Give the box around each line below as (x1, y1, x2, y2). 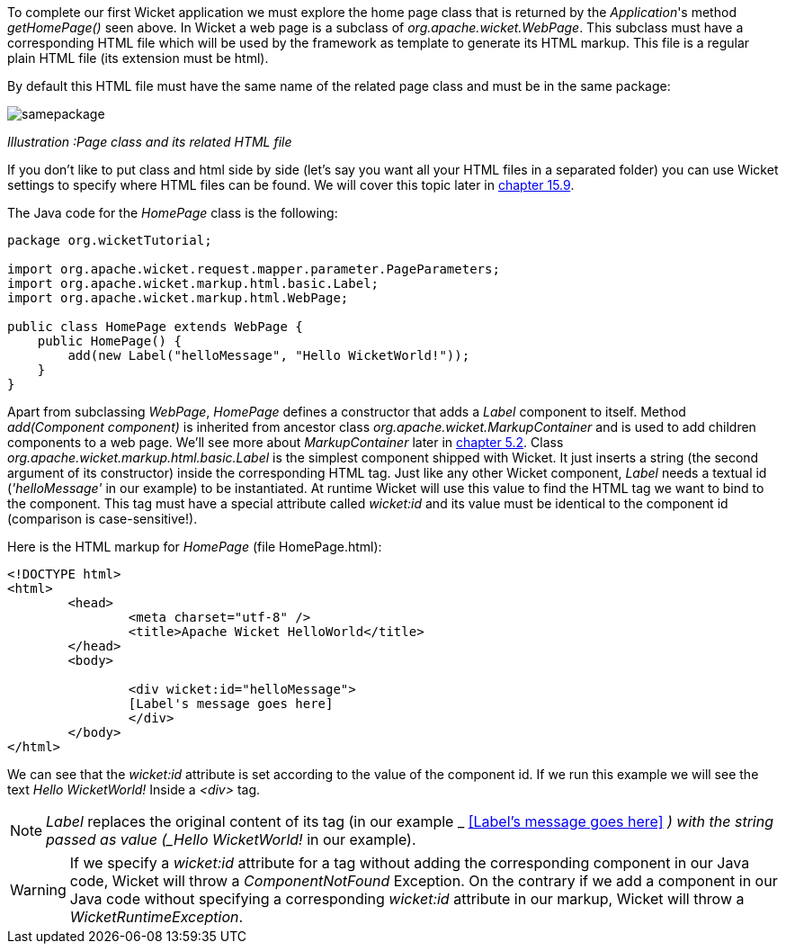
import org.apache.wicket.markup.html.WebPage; (7, 291, 349, 305)
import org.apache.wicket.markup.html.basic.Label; (7, 276, 380, 291)
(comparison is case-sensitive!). (7, 511, 198, 526)
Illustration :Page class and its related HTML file (7, 134, 292, 149)
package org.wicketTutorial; (7, 233, 212, 247)
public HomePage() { (37, 334, 182, 348)
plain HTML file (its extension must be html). (7, 50, 269, 66)
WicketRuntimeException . (69, 908, 244, 926)
